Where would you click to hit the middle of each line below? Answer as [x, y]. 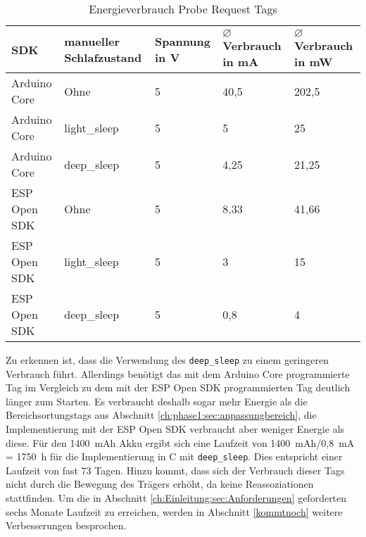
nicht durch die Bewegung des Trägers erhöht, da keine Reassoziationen [160, 484]
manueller [92, 41]
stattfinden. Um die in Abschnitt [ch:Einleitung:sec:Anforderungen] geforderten [176, 498]
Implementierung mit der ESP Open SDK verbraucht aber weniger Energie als [175, 429]
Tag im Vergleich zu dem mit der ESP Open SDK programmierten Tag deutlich [178, 387]
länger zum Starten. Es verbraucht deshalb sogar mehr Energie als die [157, 401]
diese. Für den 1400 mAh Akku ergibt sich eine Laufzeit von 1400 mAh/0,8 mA [180, 442]
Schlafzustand [103, 57]
